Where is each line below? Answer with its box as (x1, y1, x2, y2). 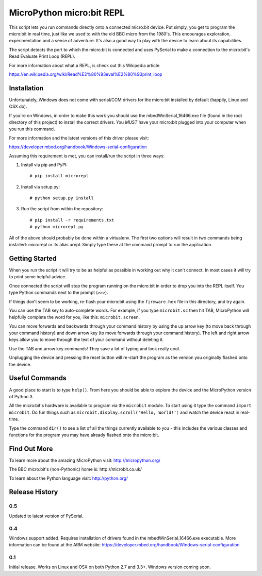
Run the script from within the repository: (21, 206, 103, 212)
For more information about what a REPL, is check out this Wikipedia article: (9, 62, 161, 68)
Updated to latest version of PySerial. (9, 513, 84, 519)
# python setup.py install (30, 195, 94, 201)
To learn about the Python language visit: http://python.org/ (9, 475, 128, 481)
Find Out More (9, 444, 53, 453)
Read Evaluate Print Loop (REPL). (9, 53, 75, 59)
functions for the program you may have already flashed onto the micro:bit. (9, 432, 160, 438)
